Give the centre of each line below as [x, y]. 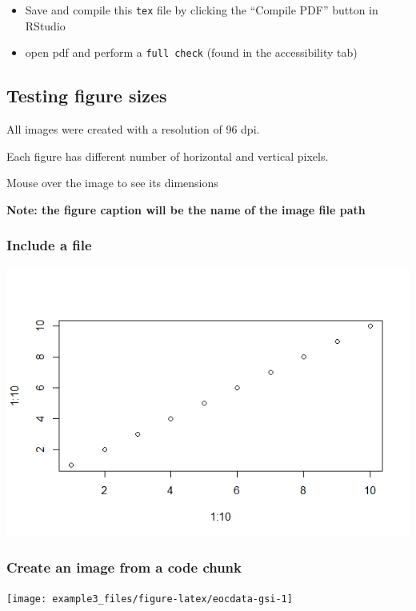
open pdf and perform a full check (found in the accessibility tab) [191, 52]
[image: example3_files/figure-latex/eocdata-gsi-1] [150, 599]
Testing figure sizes [87, 96]
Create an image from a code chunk [124, 567]
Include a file [49, 245]
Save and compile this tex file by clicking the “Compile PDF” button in [202, 10]
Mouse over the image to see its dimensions [112, 183]
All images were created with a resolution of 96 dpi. [133, 129]
